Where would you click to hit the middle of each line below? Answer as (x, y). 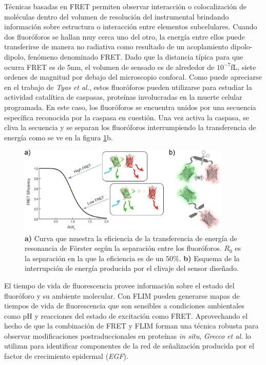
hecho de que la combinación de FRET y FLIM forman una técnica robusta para (131, 326)
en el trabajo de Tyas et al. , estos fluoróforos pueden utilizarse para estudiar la (128, 87)
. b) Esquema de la (209, 258)
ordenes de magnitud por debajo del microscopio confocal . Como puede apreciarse (133, 77)
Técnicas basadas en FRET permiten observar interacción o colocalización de (125, 6)
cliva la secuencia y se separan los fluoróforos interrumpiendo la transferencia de (130, 127)
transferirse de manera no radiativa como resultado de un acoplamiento (116, 47)
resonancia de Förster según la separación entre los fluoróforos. (123, 248)
